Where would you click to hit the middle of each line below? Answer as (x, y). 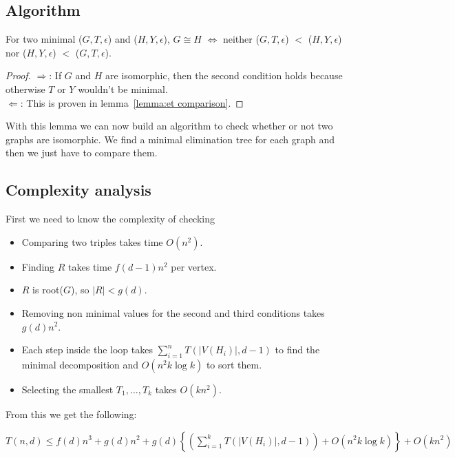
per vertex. (194, 266)
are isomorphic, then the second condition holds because (224, 75)
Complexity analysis (78, 190)
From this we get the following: (71, 414)
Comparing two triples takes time (92, 241)
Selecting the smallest (67, 389)
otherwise (25, 89)
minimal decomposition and (80, 364)
